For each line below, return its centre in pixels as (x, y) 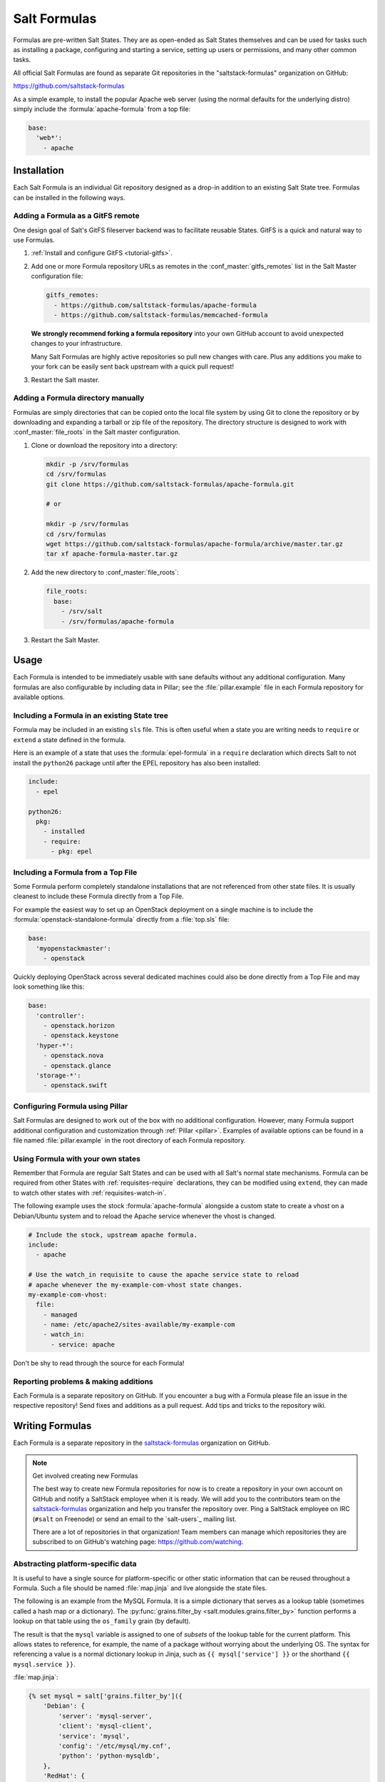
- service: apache (83, 1344)
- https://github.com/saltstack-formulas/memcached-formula (161, 315)
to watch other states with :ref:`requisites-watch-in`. (90, 1193)
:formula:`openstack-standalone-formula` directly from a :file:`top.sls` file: (121, 920)
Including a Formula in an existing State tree (91, 715)
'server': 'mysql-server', (105, 1716)
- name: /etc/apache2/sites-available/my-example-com (139, 1325)
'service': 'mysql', (94, 1736)
